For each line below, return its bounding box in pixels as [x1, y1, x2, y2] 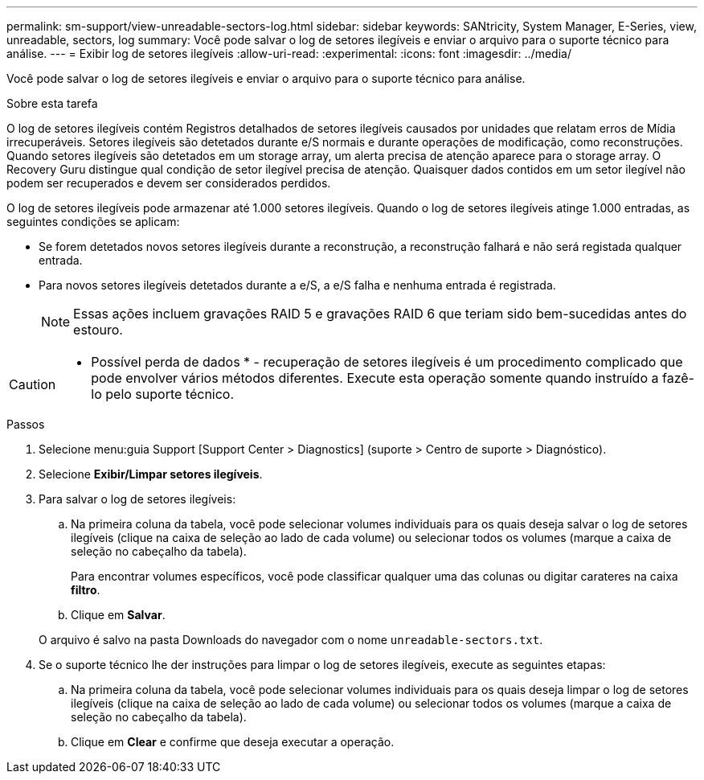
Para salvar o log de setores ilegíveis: [39, 492, 236, 506]
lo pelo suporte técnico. [91, 386, 235, 402]
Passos [6, 417, 45, 431]
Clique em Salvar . [71, 608, 166, 622]
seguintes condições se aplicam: [6, 215, 180, 228]
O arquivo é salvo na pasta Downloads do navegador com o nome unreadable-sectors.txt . [39, 633, 543, 647]
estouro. [73, 322, 123, 338]
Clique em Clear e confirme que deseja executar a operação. [71, 735, 395, 749]
